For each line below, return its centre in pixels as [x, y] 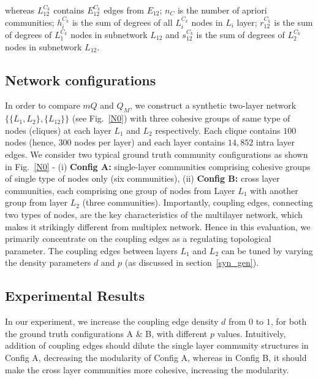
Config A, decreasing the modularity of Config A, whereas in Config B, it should [156, 357]
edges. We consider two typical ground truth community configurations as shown [157, 154]
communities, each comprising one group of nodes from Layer [120, 190]
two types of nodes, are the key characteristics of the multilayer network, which [154, 214]
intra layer [275, 142]
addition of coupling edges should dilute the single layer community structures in [157, 345]
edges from [124, 10]
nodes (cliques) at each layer [58, 130]
